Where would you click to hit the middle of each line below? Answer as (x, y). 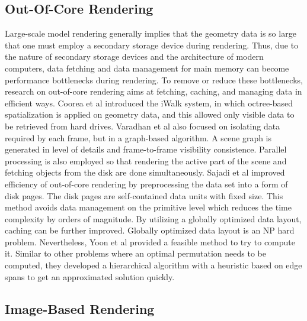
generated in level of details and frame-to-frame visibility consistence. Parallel (146, 149)
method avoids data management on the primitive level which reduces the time (148, 207)
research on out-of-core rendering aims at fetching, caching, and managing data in (153, 91)
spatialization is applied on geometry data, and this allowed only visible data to (150, 114)
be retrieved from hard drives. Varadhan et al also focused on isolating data (143, 126)
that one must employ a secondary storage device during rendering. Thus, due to (152, 45)
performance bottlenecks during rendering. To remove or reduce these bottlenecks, (154, 80)
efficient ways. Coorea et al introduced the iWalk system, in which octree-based (149, 103)
